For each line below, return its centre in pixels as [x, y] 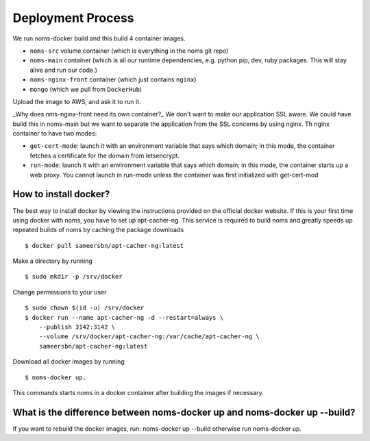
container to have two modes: [55, 134]
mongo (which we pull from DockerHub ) [86, 89]
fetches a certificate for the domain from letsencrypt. [104, 155]
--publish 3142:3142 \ [77, 327]
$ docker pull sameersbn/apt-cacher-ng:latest [104, 245]
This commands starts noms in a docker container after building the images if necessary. [138, 393]
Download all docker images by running [69, 362]
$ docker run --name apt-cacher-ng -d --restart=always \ [124, 317]
